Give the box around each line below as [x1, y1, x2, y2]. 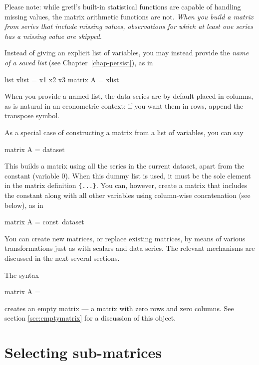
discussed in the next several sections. [4, 252, 120, 263]
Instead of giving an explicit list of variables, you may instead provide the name [4, 47, 249, 58]
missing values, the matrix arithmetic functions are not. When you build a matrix [4, 11, 254, 21]
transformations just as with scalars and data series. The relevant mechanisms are [4, 243, 255, 253]
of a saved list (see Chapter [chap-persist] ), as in [4, 57, 153, 67]
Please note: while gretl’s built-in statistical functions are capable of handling [4, 1, 241, 11]
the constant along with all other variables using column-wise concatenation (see [4, 189, 251, 200]
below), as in [4, 199, 43, 210]
